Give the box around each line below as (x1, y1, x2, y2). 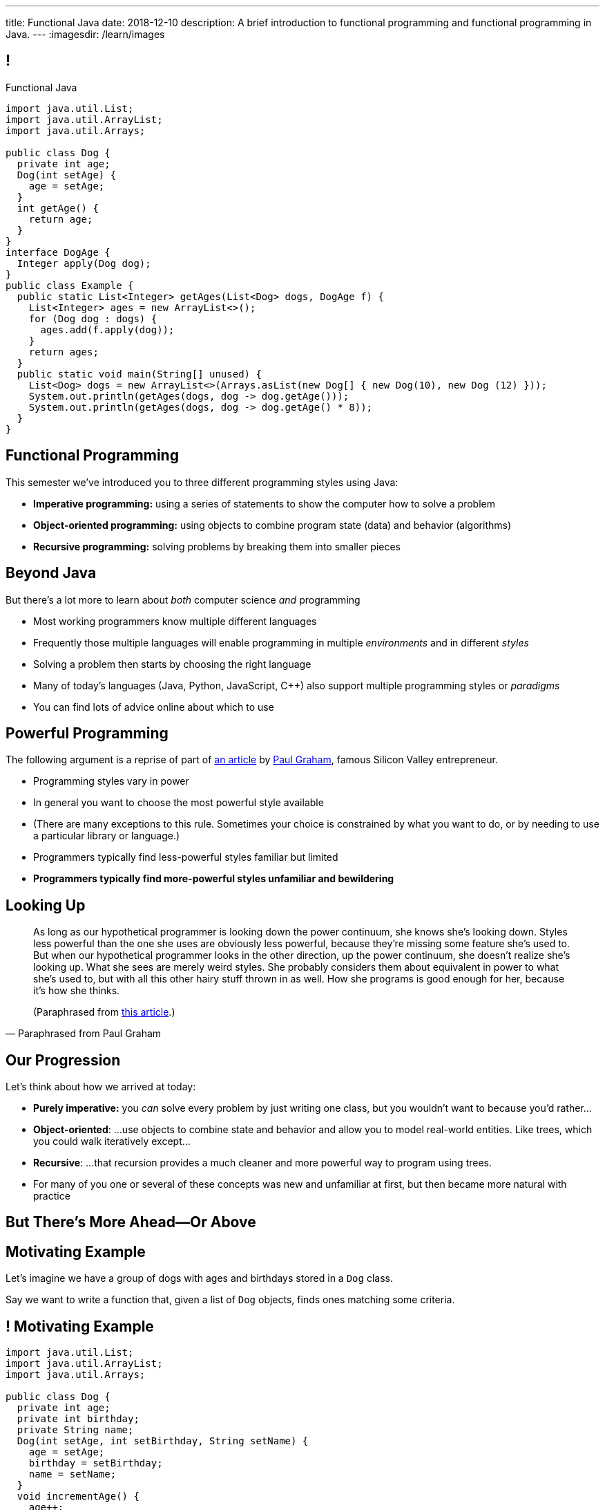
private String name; (17, 1424, 134, 1436)
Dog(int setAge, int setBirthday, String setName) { (17, 1435, 309, 1447)
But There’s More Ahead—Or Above (6, 1213, 256, 1231)
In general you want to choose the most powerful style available (33, 796, 324, 809)
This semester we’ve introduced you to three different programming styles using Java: (6, 476, 398, 488)
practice (33, 1190, 70, 1202)
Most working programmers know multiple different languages (33, 615, 317, 627)
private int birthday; (17, 1413, 140, 1425)
